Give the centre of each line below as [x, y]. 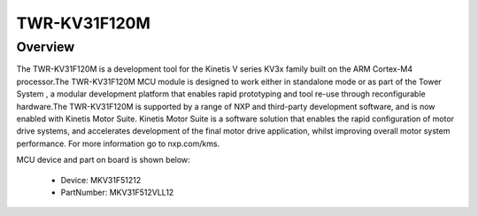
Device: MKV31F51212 [101, 180]
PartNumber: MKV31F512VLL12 [117, 192]
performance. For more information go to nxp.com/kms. [118, 143]
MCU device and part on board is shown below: [103, 160]
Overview [46, 47]
